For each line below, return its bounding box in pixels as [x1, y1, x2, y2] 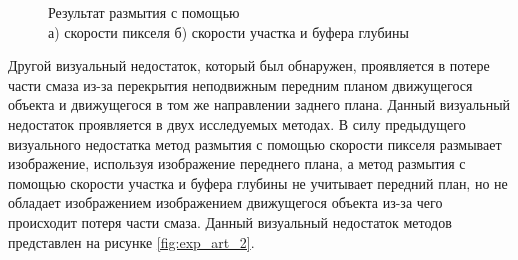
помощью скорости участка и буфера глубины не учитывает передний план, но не [8, 172, 508, 193]
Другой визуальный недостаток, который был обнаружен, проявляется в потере [8, 55, 490, 76]
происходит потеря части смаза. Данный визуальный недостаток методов [8, 211, 452, 232]
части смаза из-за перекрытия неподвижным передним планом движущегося [8, 74, 473, 95]
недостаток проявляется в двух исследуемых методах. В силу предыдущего [8, 113, 466, 134]
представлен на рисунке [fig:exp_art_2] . [8, 231, 255, 252]
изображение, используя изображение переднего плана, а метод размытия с [8, 153, 466, 174]
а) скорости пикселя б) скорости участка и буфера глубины [48, 21, 409, 42]
